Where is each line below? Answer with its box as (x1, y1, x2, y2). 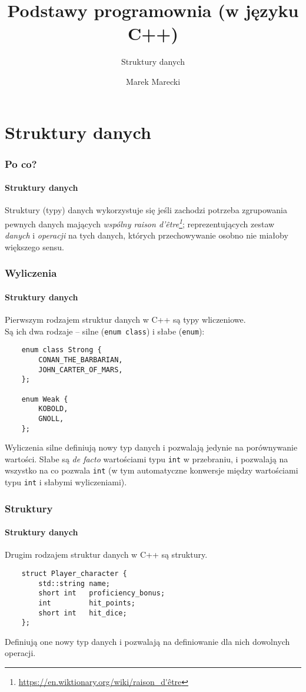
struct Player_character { (21, 569, 127, 578)
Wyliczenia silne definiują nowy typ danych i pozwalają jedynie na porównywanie (5, 441, 298, 453)
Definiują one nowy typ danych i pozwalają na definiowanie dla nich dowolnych (5, 635, 290, 647)
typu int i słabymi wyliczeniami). (5, 476, 127, 488)
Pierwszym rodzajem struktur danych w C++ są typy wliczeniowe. (5, 313, 246, 325)
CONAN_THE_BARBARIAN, (38, 355, 123, 364)
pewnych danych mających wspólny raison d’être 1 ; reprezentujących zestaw (5, 216, 275, 230)
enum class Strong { (21, 346, 102, 355)
